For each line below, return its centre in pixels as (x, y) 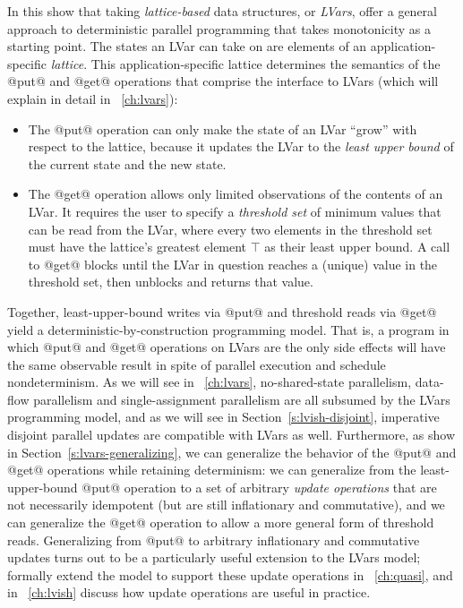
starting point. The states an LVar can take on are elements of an (187, 46)
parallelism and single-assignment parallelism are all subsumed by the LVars (242, 399)
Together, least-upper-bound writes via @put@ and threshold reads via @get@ (222, 311)
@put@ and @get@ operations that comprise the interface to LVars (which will (223, 81)
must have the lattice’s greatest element (137, 247)
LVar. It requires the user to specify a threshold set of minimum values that (235, 211)
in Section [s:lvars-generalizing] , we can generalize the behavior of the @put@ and (232, 452)
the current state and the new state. (127, 163)
